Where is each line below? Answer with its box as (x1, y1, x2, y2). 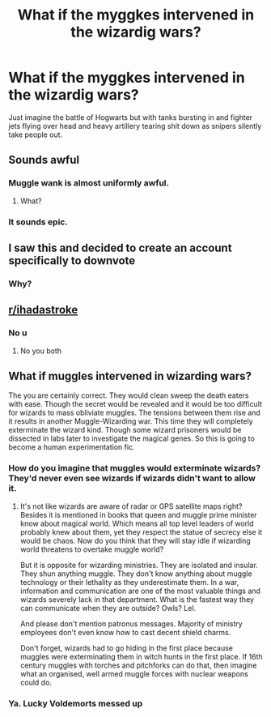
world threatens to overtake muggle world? (19, 544, 164, 554)
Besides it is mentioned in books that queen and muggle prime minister (19, 510, 257, 519)
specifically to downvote (8, 254, 136, 267)
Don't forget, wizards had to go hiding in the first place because (19, 642, 233, 653)
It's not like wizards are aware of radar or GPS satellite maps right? (19, 501, 243, 511)
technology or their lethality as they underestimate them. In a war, (19, 577, 239, 587)
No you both (19, 346, 62, 356)
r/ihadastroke (8, 303, 78, 317)
